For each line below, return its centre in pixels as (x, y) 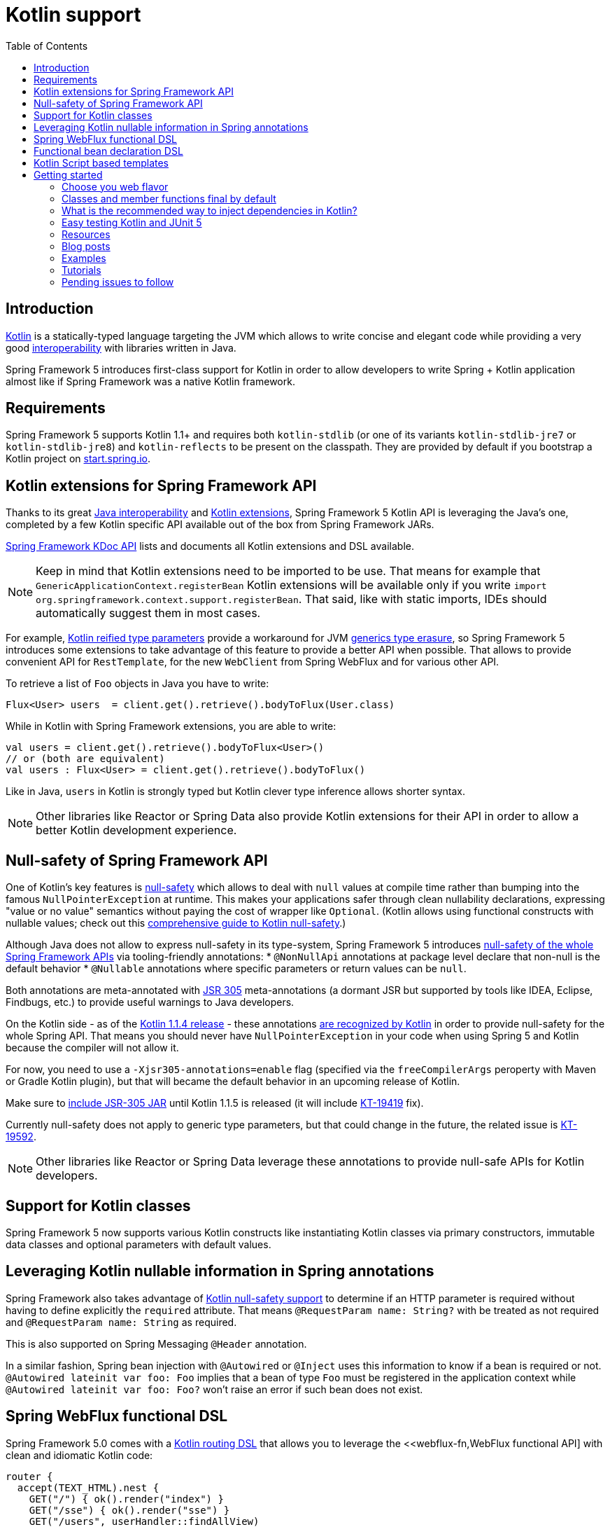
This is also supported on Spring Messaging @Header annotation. (156, 1343)
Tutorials (81, 270)
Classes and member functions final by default (169, 198)
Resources (86, 234)
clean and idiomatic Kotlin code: (79, 1455)
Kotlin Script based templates (101, 163)
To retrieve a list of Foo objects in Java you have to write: (137, 684)
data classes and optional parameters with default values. (139, 1244)
